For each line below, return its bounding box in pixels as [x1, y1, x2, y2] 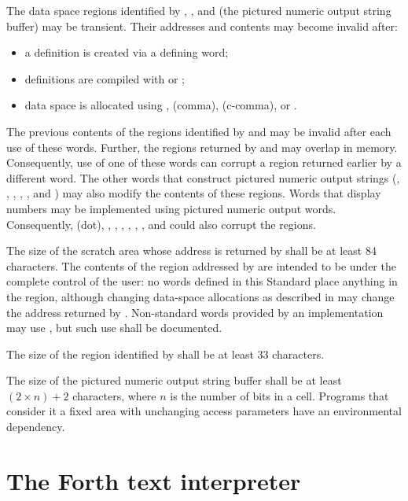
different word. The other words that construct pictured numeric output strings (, [6, 169, 400, 186]
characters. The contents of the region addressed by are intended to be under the [6, 257, 396, 274]
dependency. [6, 418, 65, 435]
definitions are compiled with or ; [24, 70, 185, 87]
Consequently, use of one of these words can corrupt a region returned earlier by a [6, 154, 402, 171]
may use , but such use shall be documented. [6, 319, 222, 336]
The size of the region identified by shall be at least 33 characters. [6, 345, 325, 362]
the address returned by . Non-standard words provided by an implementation [6, 304, 384, 320]
